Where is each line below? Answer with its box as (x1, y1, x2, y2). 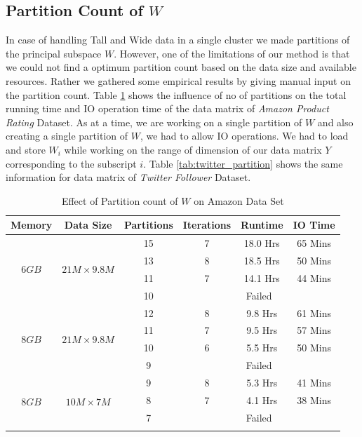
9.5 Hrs (246, 323, 278, 337)
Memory (11, 217, 53, 232)
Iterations (182, 217, 232, 232)
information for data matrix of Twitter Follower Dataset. (6, 170, 251, 184)
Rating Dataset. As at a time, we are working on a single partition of (6, 114, 302, 129)
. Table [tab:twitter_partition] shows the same (143, 156, 343, 170)
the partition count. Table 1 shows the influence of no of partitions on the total (6, 87, 347, 102)
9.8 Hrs (246, 305, 278, 320)
